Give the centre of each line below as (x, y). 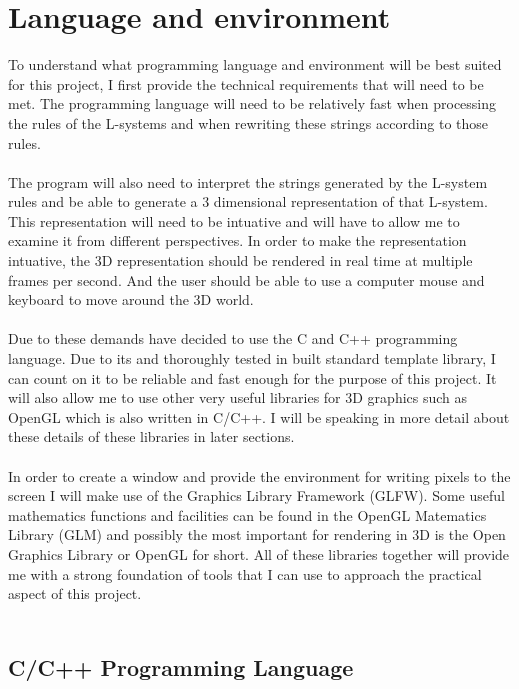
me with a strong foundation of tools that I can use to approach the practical (245, 573)
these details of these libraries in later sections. (151, 436)
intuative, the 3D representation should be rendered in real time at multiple (240, 260)
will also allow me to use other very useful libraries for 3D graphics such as (238, 397)
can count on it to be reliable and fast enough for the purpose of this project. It (252, 377)
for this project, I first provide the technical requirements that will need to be (246, 83)
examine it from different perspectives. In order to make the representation (237, 240)
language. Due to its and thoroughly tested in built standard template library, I (252, 358)
